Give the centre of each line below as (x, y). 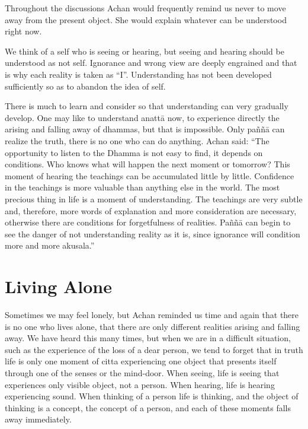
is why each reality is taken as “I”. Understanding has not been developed (138, 74)
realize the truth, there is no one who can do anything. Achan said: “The (137, 140)
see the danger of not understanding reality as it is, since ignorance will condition (153, 233)
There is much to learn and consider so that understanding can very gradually (147, 106)
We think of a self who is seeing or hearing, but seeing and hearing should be (145, 51)
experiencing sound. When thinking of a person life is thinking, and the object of (152, 396)
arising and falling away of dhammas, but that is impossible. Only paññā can (145, 129)
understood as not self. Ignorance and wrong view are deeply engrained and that (151, 63)
